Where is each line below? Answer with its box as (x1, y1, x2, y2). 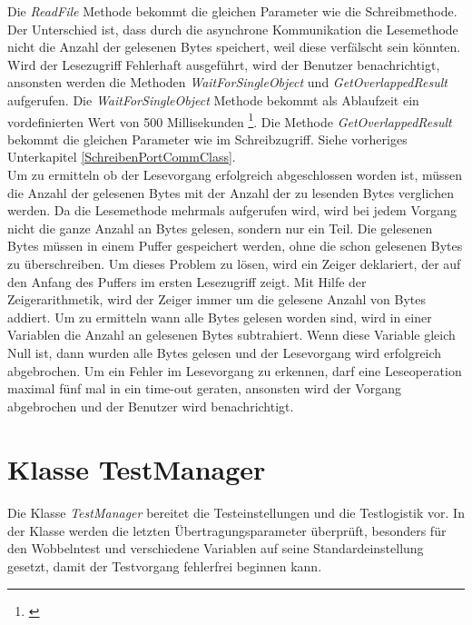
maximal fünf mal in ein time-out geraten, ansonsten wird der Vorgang (7, 379, 401, 398)
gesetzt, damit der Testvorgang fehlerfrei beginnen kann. (7, 557, 322, 576)
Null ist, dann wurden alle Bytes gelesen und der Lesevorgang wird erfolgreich (7, 342, 442, 362)
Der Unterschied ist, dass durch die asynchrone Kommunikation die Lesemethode (7, 19, 458, 38)
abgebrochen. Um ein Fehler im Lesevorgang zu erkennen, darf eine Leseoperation (7, 361, 462, 380)
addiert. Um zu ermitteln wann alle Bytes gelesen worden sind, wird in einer (7, 307, 432, 326)
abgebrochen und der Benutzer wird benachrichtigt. (7, 396, 294, 415)
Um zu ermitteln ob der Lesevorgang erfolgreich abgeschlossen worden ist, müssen (7, 165, 463, 184)
